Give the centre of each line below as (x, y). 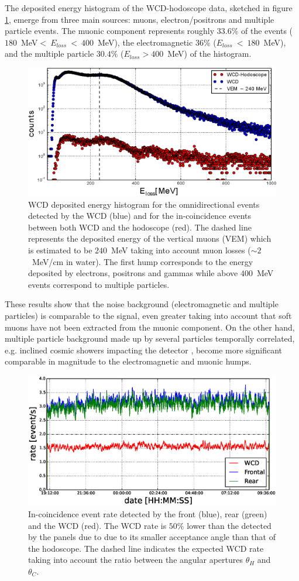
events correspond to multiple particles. (99, 284)
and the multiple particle (49, 54)
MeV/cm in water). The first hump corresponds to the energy (142, 261)
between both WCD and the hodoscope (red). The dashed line (140, 227)
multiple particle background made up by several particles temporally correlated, (150, 338)
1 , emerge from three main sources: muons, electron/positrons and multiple (140, 19)
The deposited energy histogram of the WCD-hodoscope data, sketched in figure (149, 8)
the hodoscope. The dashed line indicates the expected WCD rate (146, 548)
